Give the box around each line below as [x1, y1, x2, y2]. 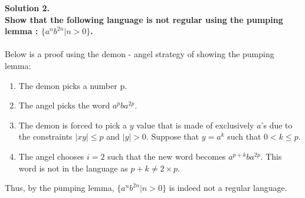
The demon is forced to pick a [18, 118, 127, 131]
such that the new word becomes [107, 150, 226, 162]
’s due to [261, 118, 293, 131]
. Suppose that [146, 130, 199, 143]
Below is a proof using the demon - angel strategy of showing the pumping [5, 48, 274, 60]
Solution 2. [5, 2, 50, 14]
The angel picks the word [18, 99, 110, 111]
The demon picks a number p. [18, 79, 127, 91]
